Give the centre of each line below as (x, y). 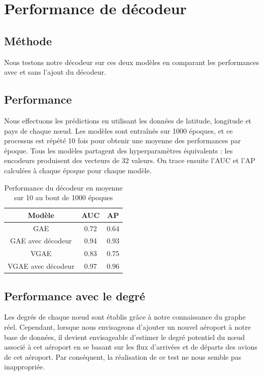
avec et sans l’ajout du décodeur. (55, 72)
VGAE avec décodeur (41, 266)
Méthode (28, 40)
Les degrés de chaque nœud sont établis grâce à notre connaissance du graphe (125, 317)
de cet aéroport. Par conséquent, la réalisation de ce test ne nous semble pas (123, 356)
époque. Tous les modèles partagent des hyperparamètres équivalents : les (119, 150)
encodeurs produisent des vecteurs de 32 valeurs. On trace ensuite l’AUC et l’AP (130, 160)
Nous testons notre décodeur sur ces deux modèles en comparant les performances (132, 62)
